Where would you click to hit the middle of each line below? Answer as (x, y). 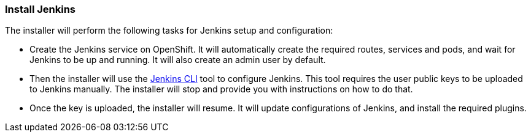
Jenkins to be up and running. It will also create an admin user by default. (178, 60)
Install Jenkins (41, 9)
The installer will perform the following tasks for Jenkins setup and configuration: (169, 31)
